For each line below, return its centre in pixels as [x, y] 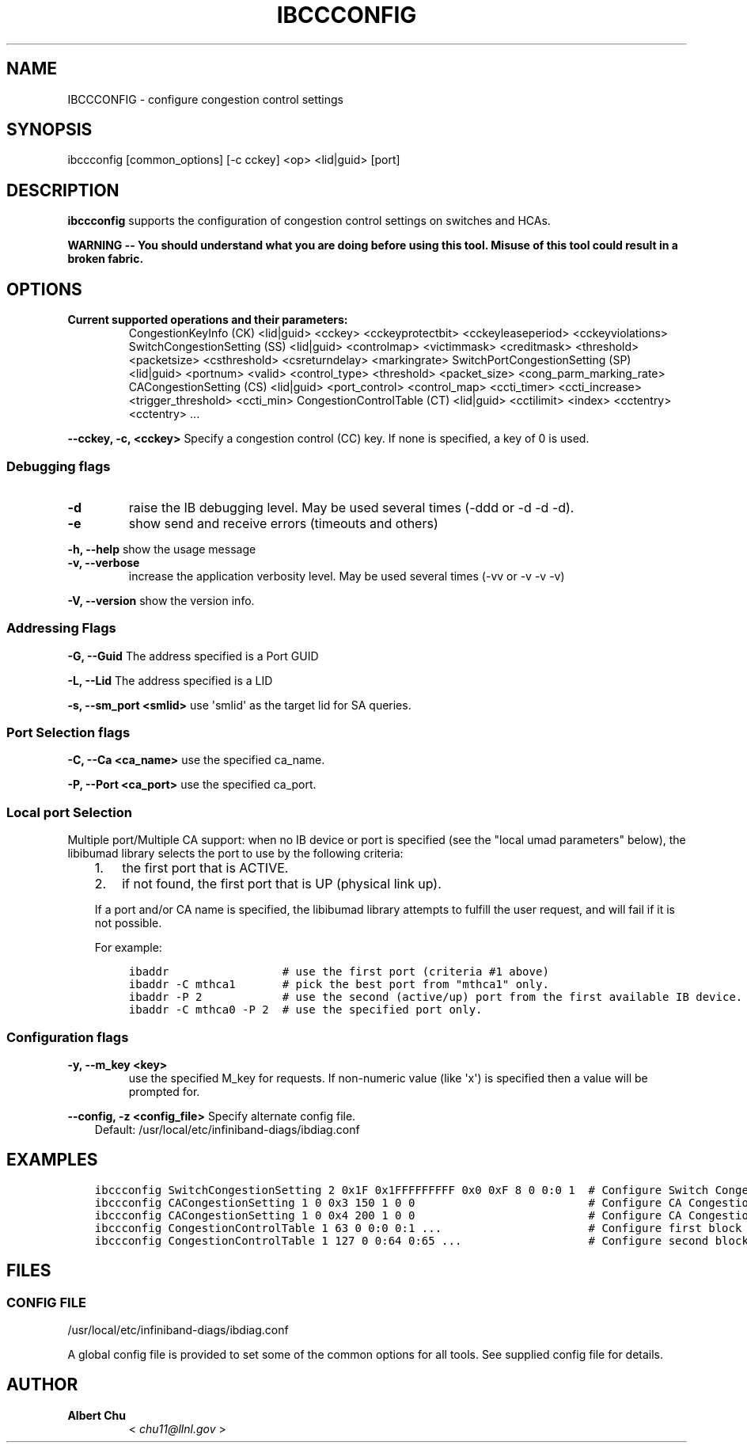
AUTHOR [42, 1385]
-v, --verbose [104, 562]
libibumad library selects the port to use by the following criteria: [235, 854]
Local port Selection [69, 812]
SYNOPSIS [49, 130]
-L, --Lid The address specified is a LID [170, 680]
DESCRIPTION [63, 190]
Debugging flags [59, 466]
